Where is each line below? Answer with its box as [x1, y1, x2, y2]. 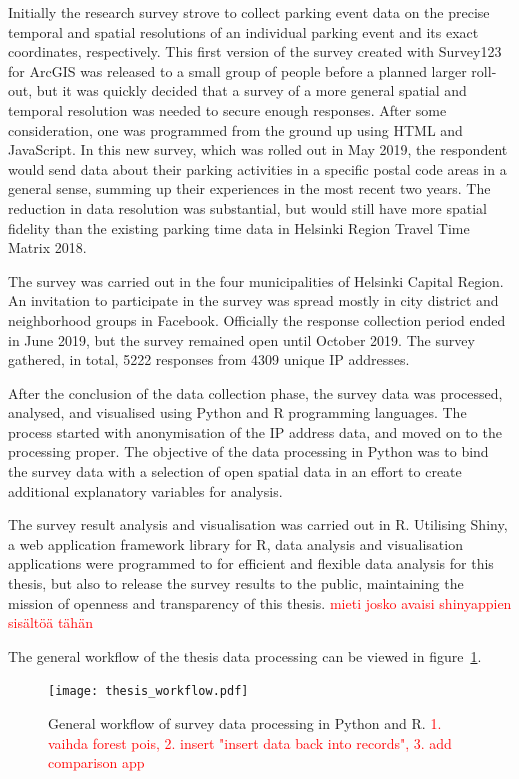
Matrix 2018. [8, 237, 87, 258]
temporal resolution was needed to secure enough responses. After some [8, 99, 447, 120]
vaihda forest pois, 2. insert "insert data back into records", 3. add [48, 732, 452, 753]
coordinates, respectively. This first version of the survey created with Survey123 [8, 41, 502, 62]
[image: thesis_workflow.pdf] [48, 684, 249, 699]
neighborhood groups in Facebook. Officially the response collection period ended [8, 309, 506, 330]
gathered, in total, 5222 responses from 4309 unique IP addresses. [8, 349, 410, 370]
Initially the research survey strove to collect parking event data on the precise [8, 2, 490, 22]
